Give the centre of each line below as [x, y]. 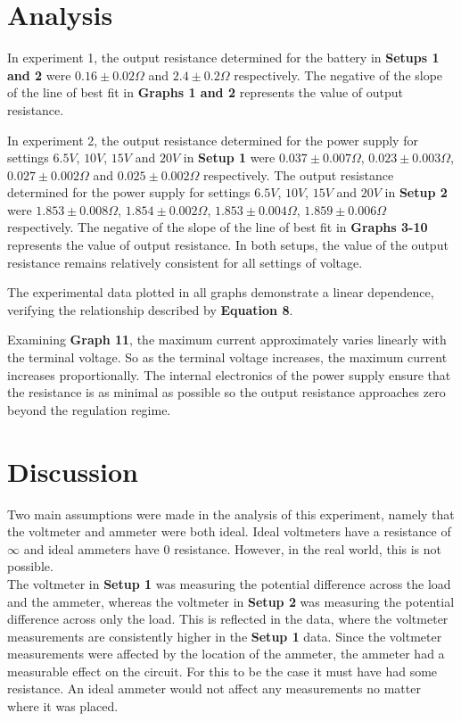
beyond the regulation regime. [89, 409]
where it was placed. [63, 706]
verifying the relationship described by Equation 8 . [150, 309]
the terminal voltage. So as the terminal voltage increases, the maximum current [227, 357]
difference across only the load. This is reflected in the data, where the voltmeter [228, 619]
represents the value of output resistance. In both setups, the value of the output [228, 245]
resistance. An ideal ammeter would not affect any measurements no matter [214, 688]
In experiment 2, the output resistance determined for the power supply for [213, 140]
